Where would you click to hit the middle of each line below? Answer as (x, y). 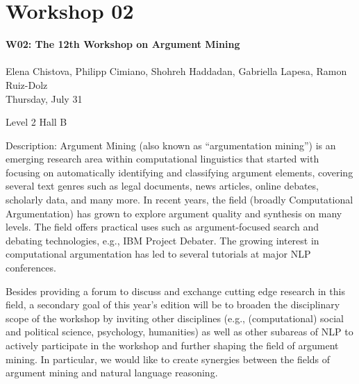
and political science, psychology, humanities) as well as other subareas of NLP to (179, 332)
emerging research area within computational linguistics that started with (162, 159)
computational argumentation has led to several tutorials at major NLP (158, 254)
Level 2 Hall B (36, 122)
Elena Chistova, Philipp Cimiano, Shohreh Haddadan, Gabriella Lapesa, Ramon (176, 71)
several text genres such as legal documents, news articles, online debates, (162, 186)
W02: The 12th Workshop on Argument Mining (123, 44)
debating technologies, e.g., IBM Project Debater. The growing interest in (162, 240)
